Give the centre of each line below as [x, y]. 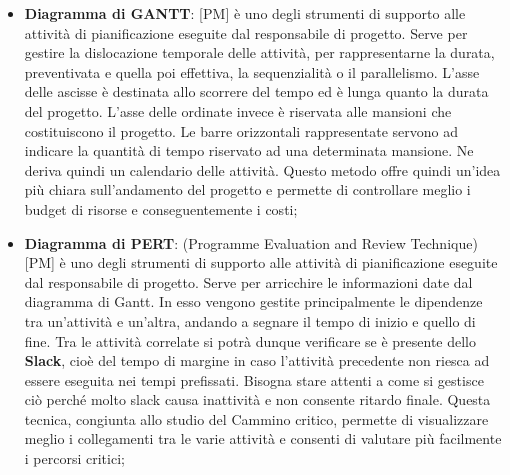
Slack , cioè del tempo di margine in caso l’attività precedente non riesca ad [257, 360]
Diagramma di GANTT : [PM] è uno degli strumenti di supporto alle [245, 13]
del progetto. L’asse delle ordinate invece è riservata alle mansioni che [238, 110]
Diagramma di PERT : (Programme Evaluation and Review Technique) [251, 242]
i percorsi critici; [74, 458]
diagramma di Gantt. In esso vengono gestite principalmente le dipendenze [253, 301]
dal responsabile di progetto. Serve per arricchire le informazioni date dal [248, 281]
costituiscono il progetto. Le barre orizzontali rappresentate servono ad [241, 130]
